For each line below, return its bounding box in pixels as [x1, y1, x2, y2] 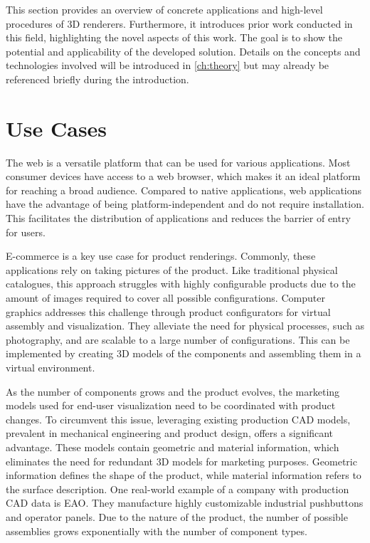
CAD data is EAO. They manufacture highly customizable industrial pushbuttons [6, 495, 364, 510]
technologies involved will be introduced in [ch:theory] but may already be [6, 58, 329, 73]
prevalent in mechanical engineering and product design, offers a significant [6, 426, 334, 441]
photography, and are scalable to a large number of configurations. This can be [6, 332, 350, 347]
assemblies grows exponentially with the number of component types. [6, 523, 307, 538]
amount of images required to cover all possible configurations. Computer [6, 290, 325, 305]
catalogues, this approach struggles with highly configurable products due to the [6, 276, 356, 291]
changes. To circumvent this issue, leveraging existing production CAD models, [6, 411, 351, 426]
